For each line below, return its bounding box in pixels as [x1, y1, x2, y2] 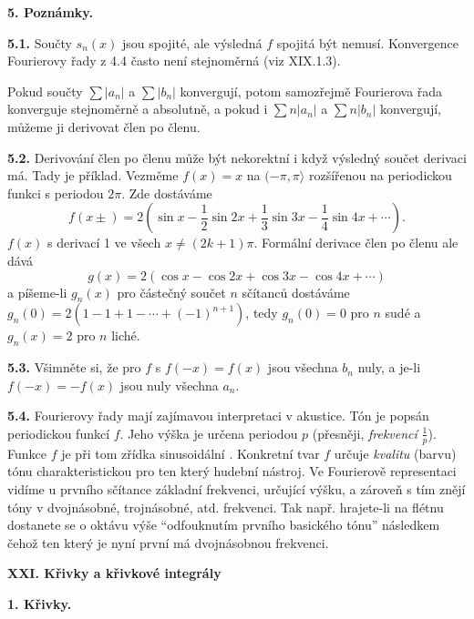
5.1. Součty [7, 33, 72, 52]
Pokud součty [7, 81, 83, 100]
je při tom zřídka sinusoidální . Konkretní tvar [61, 443, 320, 462]
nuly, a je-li [357, 358, 421, 377]
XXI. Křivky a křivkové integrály [7, 563, 222, 583]
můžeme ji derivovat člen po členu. [7, 117, 201, 136]
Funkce [7, 443, 46, 462]
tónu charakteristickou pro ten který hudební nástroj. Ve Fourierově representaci [7, 462, 457, 481]
